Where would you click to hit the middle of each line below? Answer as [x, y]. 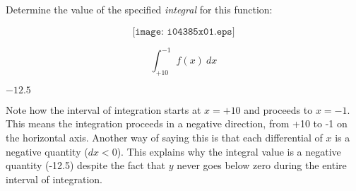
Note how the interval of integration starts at [103, 109]
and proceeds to [278, 109]
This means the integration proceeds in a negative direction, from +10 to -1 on [177, 123]
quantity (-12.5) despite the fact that [86, 165]
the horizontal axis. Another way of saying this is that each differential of [164, 138]
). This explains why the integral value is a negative [229, 151]
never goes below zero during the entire [262, 165]
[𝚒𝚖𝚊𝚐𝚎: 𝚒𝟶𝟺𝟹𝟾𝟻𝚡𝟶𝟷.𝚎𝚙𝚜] [184, 31]
